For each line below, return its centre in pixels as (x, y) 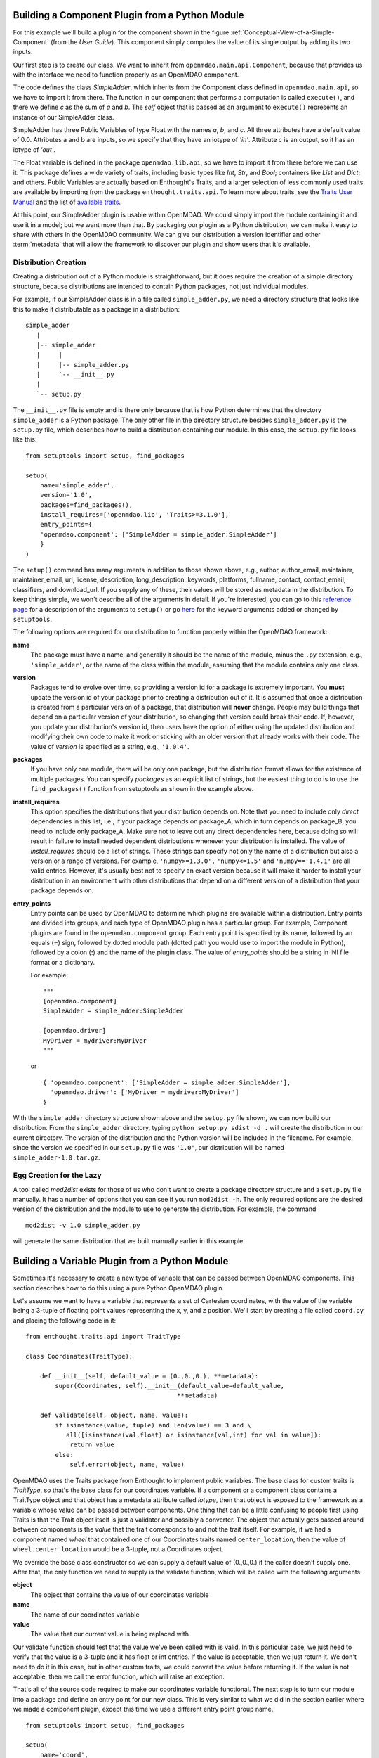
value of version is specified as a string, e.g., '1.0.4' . (110, 746)
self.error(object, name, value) (127, 1465)
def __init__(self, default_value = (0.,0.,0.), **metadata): (149, 1376)
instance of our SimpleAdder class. (64, 117)
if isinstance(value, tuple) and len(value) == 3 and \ (153, 1425)
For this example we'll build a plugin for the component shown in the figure (121, 32)
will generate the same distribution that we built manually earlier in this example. (129, 1241)
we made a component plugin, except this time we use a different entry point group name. (143, 1709)
